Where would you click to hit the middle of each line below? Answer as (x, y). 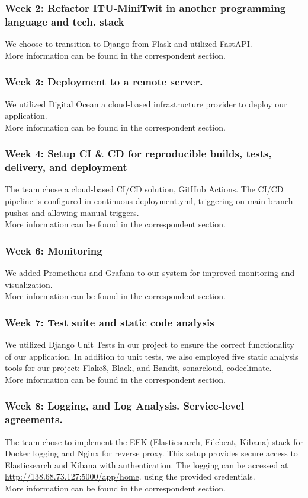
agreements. (34, 419)
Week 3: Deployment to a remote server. (104, 82)
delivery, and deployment (66, 167)
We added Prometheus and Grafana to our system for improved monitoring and (150, 273)
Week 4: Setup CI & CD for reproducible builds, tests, (138, 153)
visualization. (29, 284)
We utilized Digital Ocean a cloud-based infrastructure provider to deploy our (146, 104)
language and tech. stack (65, 21)
